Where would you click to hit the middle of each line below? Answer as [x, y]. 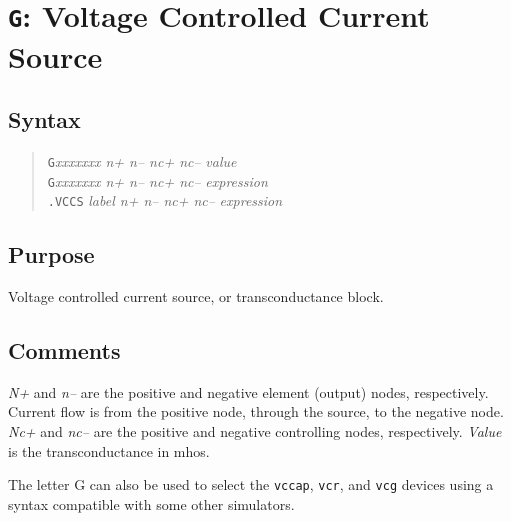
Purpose [51, 254]
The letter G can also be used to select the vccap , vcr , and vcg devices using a [251, 484]
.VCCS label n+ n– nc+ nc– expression [165, 200]
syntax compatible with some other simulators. [151, 503]
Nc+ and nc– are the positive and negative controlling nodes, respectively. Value [255, 431]
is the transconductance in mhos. [109, 450]
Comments [64, 350]
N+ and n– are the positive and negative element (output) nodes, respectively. [248, 391]
